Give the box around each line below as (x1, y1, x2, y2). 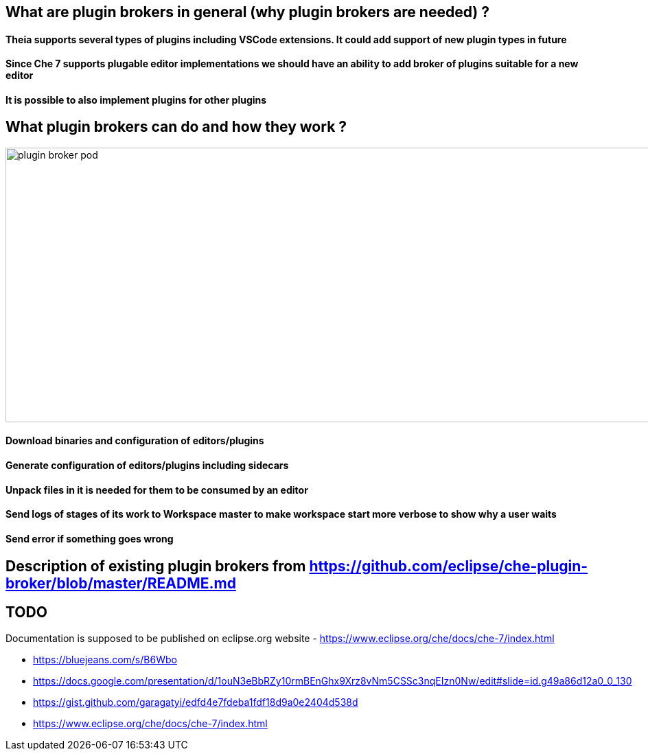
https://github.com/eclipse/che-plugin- (309, 557, 588, 575)
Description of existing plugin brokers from (5, 557, 306, 575)
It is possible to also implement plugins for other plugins (5, 93, 267, 106)
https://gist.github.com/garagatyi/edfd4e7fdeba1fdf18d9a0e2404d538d (33, 696, 358, 709)
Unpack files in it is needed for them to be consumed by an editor (5, 483, 308, 496)
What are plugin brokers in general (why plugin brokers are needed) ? (5, 3, 489, 21)
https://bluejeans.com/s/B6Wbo (33, 654, 177, 666)
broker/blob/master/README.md (5, 574, 236, 592)
